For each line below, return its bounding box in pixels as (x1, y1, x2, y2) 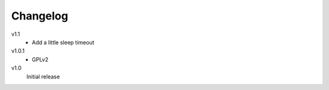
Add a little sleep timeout (32, 38, 94, 46)
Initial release (26, 73, 60, 80)
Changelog (11, 9, 68, 22)
